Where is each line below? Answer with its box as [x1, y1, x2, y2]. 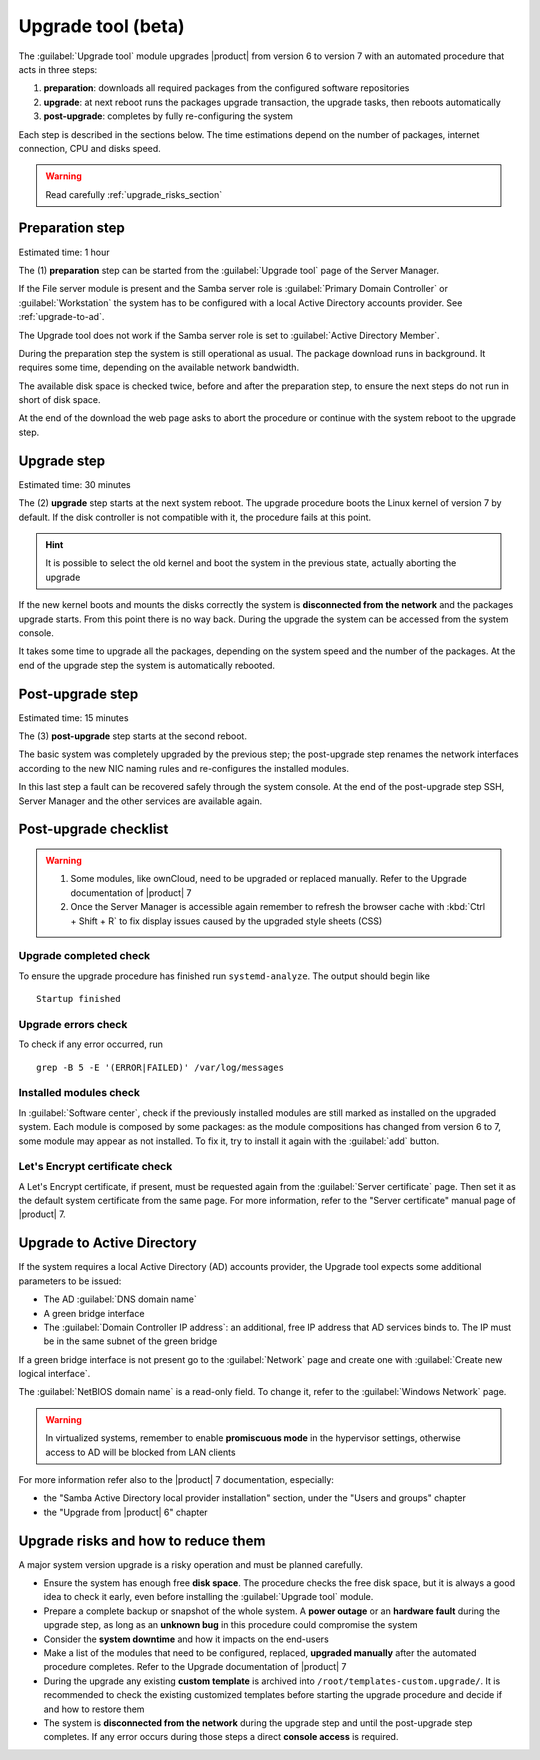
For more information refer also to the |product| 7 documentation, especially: [18, 1474, 335, 1486]
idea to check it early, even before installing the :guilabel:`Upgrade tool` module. [43, 1591, 374, 1603]
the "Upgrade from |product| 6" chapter [43, 1506, 209, 1518]
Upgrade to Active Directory [18, 1235, 197, 1252]
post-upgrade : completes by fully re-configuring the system [43, 110, 294, 122]
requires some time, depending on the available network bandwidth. [18, 361, 300, 374]
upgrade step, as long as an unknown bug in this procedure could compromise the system [43, 1619, 418, 1631]
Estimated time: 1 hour [18, 246, 110, 258]
